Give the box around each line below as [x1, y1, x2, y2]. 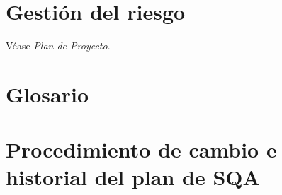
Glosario [6, 79, 89, 108]
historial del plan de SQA [6, 162, 260, 191]
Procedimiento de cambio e [6, 135, 277, 164]
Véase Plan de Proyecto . [6, 38, 111, 53]
